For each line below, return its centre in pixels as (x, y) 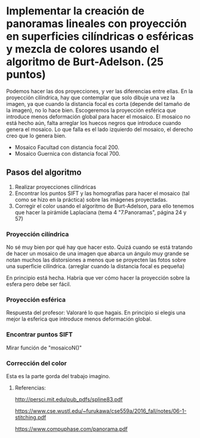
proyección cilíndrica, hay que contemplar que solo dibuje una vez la (91, 98)
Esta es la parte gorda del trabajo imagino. (58, 376)
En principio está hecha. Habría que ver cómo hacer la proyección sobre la (98, 278)
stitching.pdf (30, 417)
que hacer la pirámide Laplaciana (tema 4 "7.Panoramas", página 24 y (101, 212)
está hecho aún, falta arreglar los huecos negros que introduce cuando (94, 123)
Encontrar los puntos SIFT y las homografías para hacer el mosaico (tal (102, 193)
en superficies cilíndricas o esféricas (100, 36)
